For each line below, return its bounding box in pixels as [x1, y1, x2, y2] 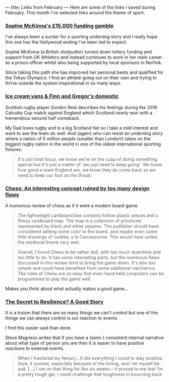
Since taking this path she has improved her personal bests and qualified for [5, 69, 164, 75]
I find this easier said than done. [5, 325, 72, 331]
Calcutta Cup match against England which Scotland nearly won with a [5, 110, 153, 116]
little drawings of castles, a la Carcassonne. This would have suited [17, 233, 157, 240]
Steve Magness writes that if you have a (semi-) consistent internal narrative [5, 335, 164, 341]
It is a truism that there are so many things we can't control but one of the [5, 310, 158, 316]
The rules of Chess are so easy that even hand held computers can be [17, 270, 164, 276]
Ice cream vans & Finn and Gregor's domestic [5, 93, 119, 100]
